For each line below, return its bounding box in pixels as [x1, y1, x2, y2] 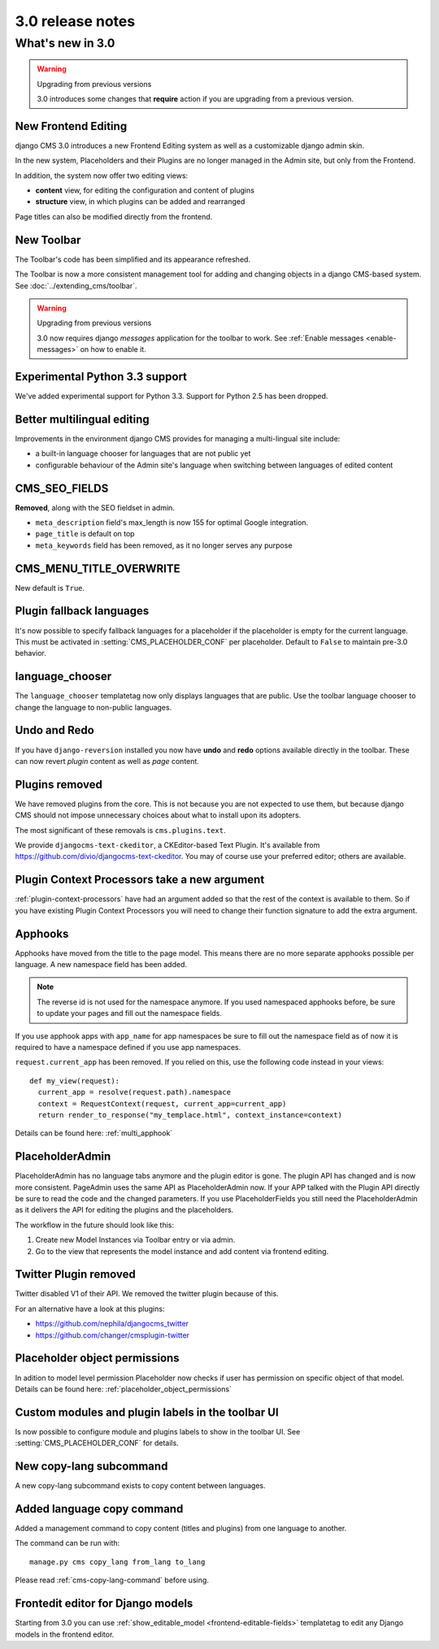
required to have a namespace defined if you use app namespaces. [15, 1042, 241, 1052]
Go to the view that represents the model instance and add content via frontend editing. [35, 1246, 329, 1256]
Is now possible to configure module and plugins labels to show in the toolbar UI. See [15, 1426, 301, 1436]
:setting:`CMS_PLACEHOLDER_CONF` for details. [15, 1439, 179, 1448]
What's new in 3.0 [15, 36, 115, 50]
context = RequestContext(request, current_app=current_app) [37, 1099, 287, 1109]
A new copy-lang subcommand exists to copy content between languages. [15, 1481, 266, 1491]
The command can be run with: [15, 1538, 120, 1548]
